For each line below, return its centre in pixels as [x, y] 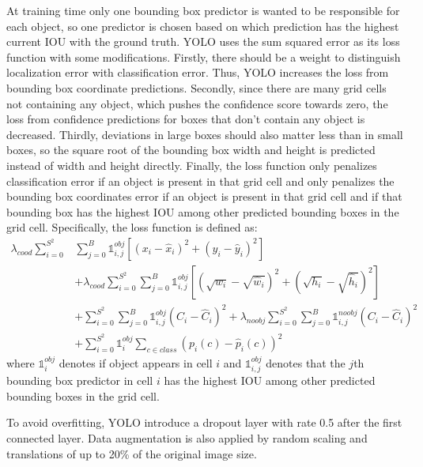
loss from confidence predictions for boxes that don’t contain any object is [186, 119]
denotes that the [306, 362]
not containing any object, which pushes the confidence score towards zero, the [197, 103]
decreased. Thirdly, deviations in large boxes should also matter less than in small [205, 134]
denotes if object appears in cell [136, 362]
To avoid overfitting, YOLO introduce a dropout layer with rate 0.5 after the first [204, 422]
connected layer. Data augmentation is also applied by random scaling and [187, 438]
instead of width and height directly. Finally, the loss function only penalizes [192, 165]
